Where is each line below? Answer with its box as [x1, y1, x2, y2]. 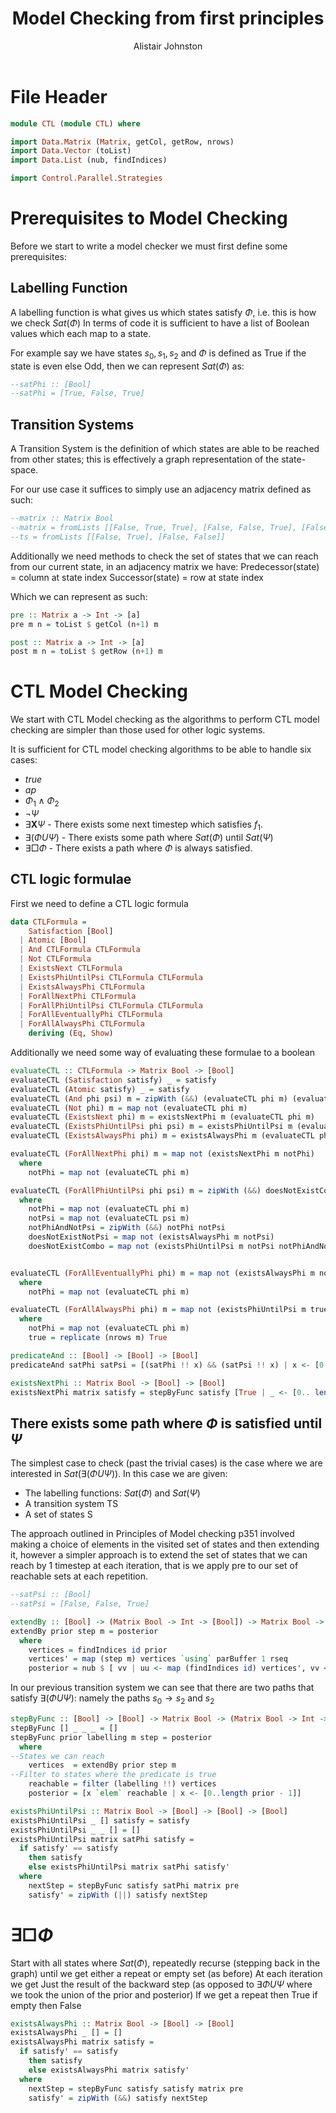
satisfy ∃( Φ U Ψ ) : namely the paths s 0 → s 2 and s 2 [10, 1692, 215, 1706]
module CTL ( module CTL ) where [10, 118, 141, 129]
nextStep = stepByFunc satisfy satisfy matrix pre [28, 2083, 244, 2094]
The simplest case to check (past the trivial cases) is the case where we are [10, 1457, 323, 1469]
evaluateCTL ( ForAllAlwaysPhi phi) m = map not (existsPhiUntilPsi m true [10, 1305, 329, 1315]
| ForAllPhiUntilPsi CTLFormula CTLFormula [19, 1000, 203, 1011]
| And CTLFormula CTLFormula [19, 945, 141, 955]
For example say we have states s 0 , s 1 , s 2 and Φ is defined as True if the [10, 347, 307, 361]
